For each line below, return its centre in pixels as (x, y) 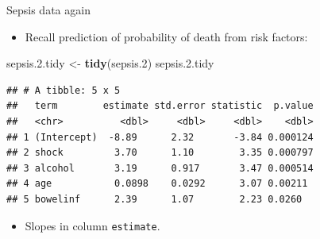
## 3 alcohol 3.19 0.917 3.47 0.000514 (160, 168)
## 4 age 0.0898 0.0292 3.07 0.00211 (157, 184)
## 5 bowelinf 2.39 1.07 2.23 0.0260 (154, 199)
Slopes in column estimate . (93, 225)
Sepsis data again (48, 10)
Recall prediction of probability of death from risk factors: (166, 36)
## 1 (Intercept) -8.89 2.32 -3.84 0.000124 (160, 137)
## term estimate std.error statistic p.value (160, 106)
